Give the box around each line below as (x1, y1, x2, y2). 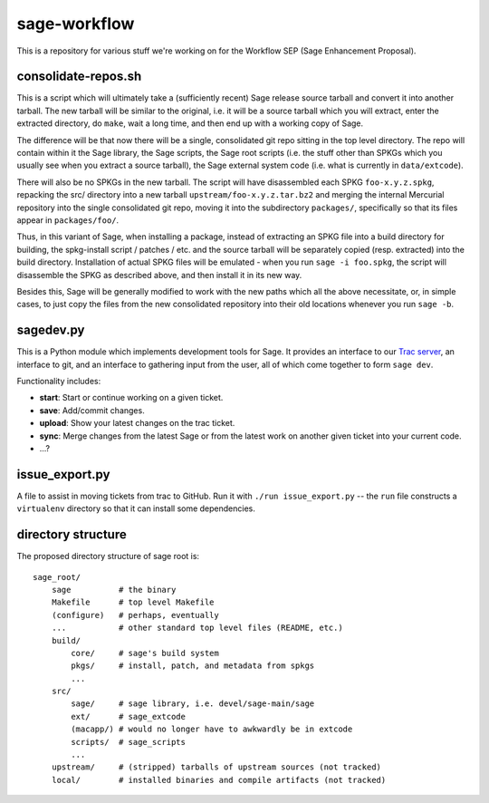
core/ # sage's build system (71, 648, 219, 658)
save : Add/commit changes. (39, 404, 145, 416)
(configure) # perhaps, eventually (51, 610, 219, 620)
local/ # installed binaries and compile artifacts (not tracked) (51, 775, 387, 785)
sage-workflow (16, 14, 135, 34)
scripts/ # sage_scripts (71, 737, 186, 747)
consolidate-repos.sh (16, 69, 142, 84)
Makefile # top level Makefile (51, 597, 215, 607)
